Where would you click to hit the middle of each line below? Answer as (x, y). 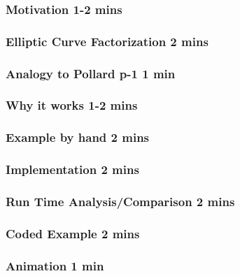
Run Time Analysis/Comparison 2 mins (120, 201)
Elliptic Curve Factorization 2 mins (107, 41)
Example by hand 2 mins (78, 137)
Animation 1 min (55, 265)
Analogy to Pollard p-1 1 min (91, 73)
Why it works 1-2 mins (72, 105)
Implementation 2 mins (72, 169)
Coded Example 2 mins (73, 233)
